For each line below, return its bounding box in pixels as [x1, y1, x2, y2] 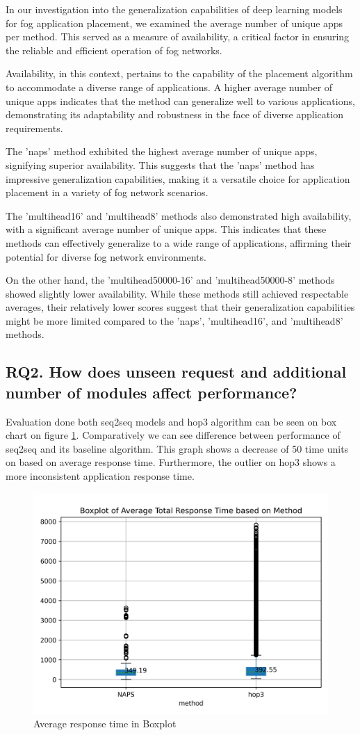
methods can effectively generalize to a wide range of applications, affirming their [6, 235, 352, 250]
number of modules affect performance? [6, 381, 297, 403]
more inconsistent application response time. [6, 469, 195, 483]
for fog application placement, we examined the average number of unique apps [6, 15, 343, 30]
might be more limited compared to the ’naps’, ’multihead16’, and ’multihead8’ [6, 313, 343, 328]
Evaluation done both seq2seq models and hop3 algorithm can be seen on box [6, 414, 337, 428]
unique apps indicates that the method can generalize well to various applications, [6, 93, 355, 108]
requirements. [6, 120, 63, 135]
